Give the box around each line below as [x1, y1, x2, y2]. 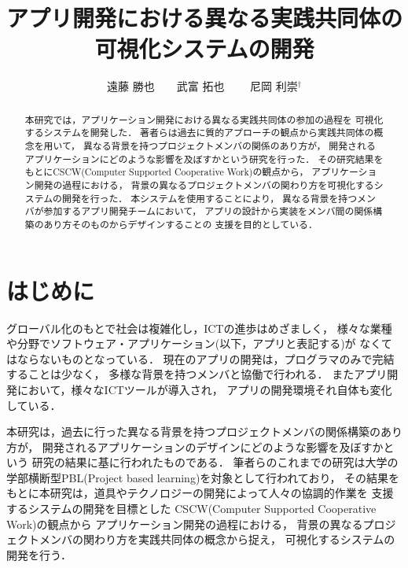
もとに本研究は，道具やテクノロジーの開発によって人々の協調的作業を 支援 [6, 485, 394, 501]
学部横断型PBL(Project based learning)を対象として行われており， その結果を [6, 469, 400, 485]
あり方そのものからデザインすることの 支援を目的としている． [43, 217, 318, 231]
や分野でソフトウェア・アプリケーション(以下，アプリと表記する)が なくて [6, 335, 392, 352]
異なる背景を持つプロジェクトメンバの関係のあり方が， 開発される [83, 139, 376, 153]
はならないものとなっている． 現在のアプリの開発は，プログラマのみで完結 [6, 350, 395, 367]
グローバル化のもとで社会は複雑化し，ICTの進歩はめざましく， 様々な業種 [6, 319, 392, 336]
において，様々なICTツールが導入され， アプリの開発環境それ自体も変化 [17, 381, 392, 397]
